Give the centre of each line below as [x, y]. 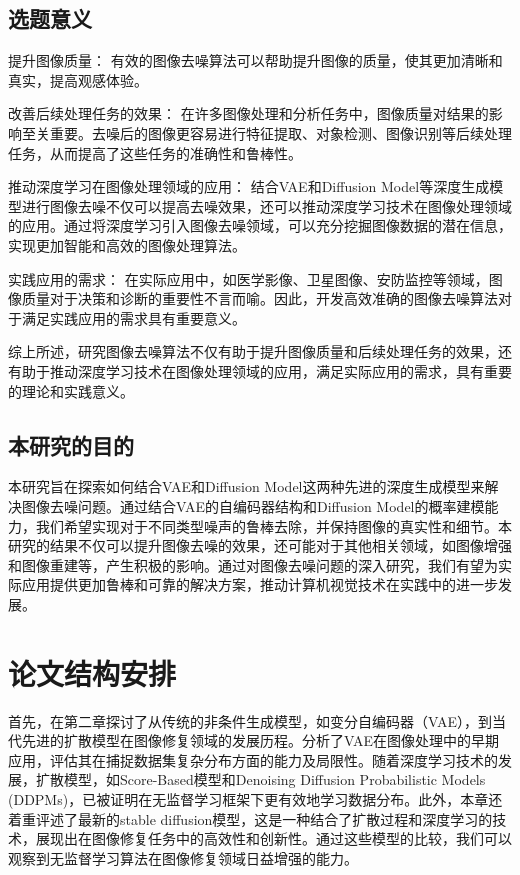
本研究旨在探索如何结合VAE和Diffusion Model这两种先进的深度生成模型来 [246, 486]
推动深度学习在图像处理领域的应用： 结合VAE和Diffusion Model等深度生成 [249, 186]
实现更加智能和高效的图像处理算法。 [127, 244]
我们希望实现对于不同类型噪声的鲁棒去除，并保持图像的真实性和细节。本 [273, 525]
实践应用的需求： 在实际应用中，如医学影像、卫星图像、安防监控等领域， [248, 278]
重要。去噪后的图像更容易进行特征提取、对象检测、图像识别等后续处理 [280, 132]
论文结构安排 [92, 672]
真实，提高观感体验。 [78, 79]
